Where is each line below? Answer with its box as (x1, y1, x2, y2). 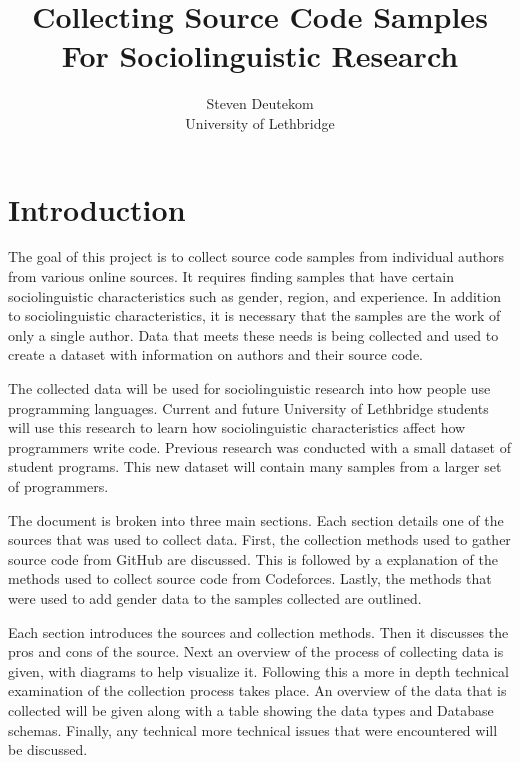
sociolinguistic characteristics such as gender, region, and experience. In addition (8, 285, 501, 306)
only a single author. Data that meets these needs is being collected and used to (8, 324, 499, 345)
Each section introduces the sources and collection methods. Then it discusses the (8, 621, 509, 642)
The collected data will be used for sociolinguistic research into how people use (8, 378, 491, 398)
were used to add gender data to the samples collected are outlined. (8, 587, 422, 608)
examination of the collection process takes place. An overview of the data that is (8, 680, 507, 701)
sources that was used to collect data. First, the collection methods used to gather (8, 529, 511, 550)
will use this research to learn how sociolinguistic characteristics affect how (8, 417, 466, 438)
